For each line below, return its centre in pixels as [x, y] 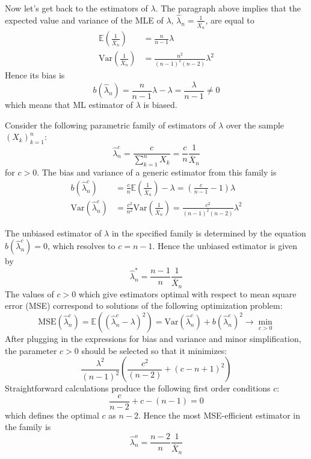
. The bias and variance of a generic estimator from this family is [157, 172]
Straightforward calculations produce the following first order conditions [138, 388]
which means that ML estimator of [69, 105]
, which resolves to [81, 246]
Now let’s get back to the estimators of [76, 8]
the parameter [31, 350]
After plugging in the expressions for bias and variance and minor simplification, [153, 339]
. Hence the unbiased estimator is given [225, 246]
